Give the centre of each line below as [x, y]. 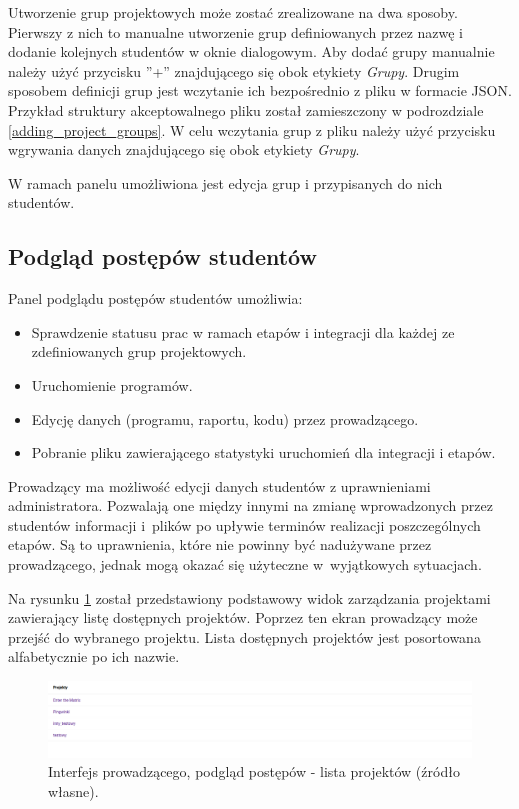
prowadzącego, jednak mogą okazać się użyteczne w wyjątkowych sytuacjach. [245, 564]
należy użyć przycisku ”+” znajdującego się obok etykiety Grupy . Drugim [234, 70]
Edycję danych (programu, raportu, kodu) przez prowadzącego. [225, 418]
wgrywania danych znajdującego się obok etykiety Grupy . [184, 149]
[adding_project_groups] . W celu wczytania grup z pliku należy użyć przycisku [252, 129]
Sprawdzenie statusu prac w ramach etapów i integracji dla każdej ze [243, 331]
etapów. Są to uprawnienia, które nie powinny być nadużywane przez [220, 544]
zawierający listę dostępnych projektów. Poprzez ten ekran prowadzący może [243, 617]
